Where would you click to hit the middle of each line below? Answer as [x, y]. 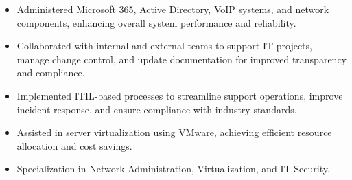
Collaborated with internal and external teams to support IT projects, [164, 46]
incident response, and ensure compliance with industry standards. [157, 109]
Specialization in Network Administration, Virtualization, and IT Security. [173, 169]
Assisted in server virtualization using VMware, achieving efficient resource [174, 132]
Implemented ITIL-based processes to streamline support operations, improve [180, 95]
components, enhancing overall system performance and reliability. [156, 22]
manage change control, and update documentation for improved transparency [181, 59]
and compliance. [51, 72]
